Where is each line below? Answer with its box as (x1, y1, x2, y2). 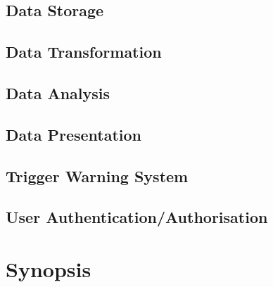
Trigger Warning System (6, 165, 189, 186)
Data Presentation (6, 123, 142, 145)
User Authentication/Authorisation (6, 206, 268, 228)
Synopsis (6, 254, 91, 283)
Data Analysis (6, 82, 110, 103)
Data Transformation (6, 41, 162, 63)
